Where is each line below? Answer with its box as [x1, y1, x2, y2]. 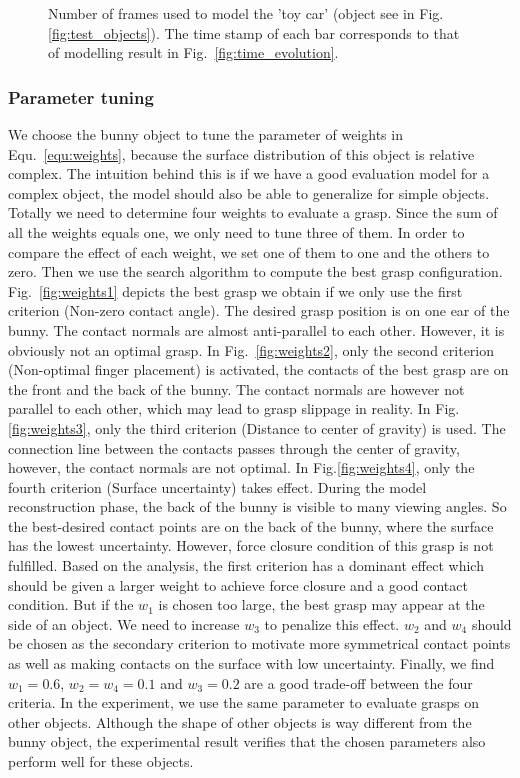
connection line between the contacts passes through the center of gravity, [8, 437, 460, 458]
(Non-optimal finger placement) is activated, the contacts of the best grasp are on [8, 359, 509, 380]
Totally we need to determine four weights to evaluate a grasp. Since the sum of [8, 202, 498, 223]
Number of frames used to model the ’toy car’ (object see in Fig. [48, 3, 444, 23]
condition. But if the [8, 594, 134, 615]
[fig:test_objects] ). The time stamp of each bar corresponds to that [48, 22, 460, 43]
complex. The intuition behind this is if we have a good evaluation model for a [8, 163, 490, 184]
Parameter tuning [8, 84, 154, 109]
